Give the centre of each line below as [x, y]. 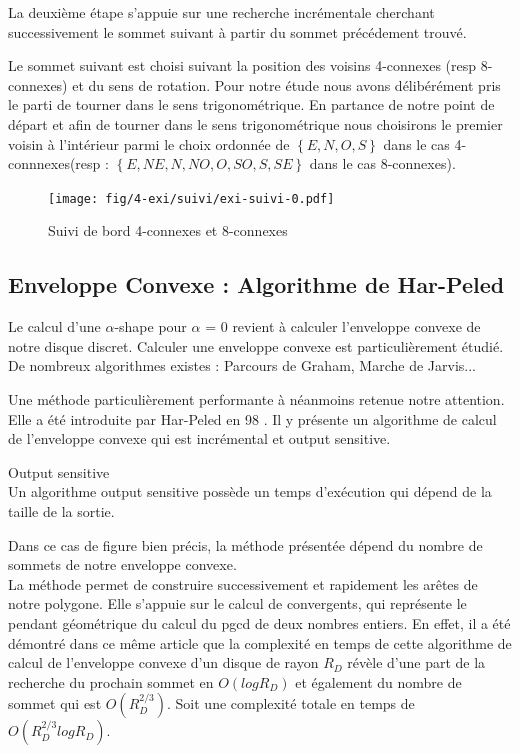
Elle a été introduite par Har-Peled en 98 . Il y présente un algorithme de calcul [252, 418]
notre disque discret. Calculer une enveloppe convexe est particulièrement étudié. [256, 345]
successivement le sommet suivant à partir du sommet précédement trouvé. [237, 31]
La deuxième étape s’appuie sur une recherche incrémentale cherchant [221, 12]
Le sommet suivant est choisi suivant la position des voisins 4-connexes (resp [242, 65]
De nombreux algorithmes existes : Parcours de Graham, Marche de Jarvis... [242, 365]
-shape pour [150, 326]
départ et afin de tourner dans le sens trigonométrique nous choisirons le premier [255, 123]
